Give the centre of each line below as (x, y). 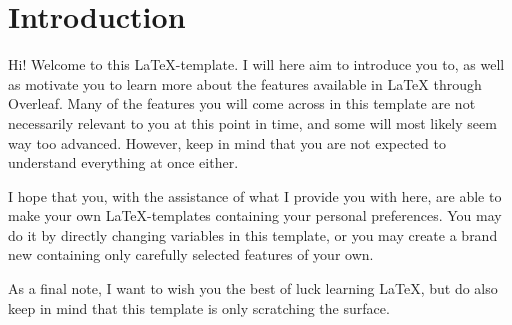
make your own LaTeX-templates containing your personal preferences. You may (255, 215)
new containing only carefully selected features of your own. (191, 254)
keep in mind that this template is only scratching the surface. (199, 307)
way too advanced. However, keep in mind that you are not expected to (227, 142)
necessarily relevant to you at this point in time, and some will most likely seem (252, 122)
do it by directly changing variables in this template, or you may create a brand (253, 234)
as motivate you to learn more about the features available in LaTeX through (245, 83)
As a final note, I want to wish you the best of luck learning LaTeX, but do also (253, 288)
